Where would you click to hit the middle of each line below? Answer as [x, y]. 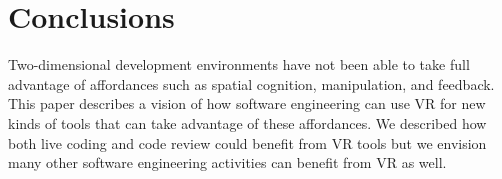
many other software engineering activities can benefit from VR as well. [227, 162]
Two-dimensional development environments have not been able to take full [239, 64]
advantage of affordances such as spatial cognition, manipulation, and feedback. [251, 83]
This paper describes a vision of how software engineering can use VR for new [247, 103]
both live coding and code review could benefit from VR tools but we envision [247, 142]
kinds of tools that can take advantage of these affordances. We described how [247, 122]
